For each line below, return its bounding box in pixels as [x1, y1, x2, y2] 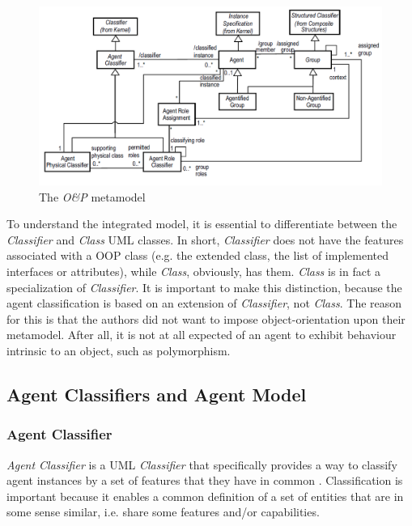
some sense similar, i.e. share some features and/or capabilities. [6, 503, 320, 520]
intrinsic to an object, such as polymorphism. [6, 342, 231, 359]
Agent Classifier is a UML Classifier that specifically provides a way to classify [6, 456, 397, 473]
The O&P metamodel [39, 188, 146, 205]
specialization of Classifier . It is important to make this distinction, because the [6, 278, 402, 295]
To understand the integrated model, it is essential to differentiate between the [6, 215, 397, 232]
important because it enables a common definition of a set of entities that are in [6, 487, 404, 504]
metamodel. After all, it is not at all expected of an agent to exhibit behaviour [6, 326, 397, 343]
